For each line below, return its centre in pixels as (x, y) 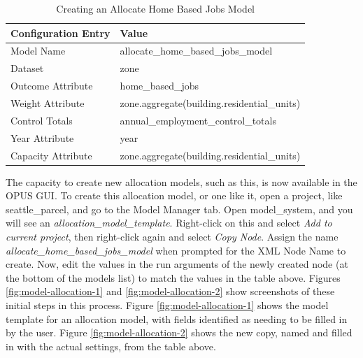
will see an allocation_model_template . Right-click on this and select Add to (169, 223)
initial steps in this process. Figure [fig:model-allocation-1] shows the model (167, 305)
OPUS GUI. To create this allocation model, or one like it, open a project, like (174, 195)
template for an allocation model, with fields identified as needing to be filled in (177, 318)
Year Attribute (42, 137)
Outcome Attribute (52, 86)
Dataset (27, 68)
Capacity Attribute (51, 155)
